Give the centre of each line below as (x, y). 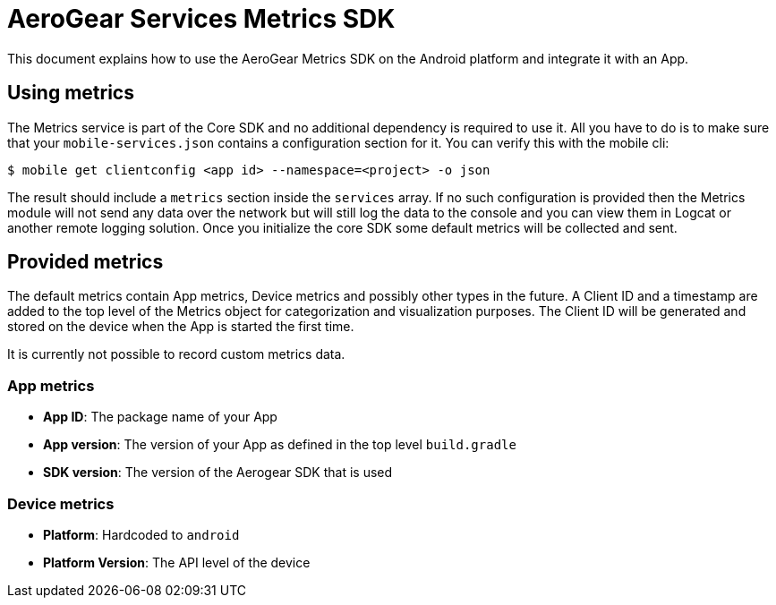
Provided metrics (85, 262)
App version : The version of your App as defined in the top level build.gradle (280, 445)
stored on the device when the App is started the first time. (181, 327)
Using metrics (71, 93)
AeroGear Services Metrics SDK (201, 19)
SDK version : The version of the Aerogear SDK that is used (218, 473)
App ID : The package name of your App (160, 417)
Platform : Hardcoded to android (141, 534)
